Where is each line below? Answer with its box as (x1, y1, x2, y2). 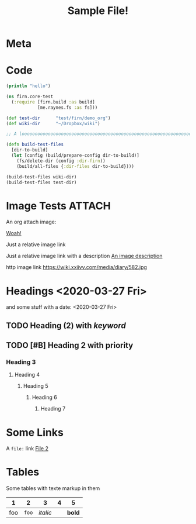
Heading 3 (6, 358, 36, 366)
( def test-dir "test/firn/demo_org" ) (6, 115, 111, 121)
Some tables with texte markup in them (6, 485, 100, 492)
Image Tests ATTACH (6, 199, 111, 212)
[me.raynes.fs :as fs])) (37, 104, 98, 111)
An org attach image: (6, 218, 57, 226)
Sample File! (67, 4, 129, 18)
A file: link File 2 (6, 445, 48, 452)
